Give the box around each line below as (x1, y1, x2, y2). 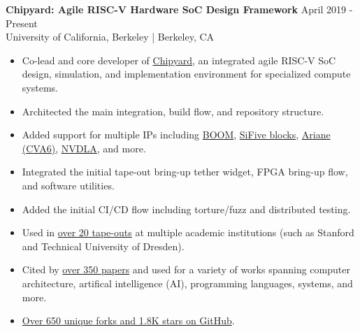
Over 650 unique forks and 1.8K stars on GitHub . (22, 313, 235, 328)
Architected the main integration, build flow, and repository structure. (22, 103, 324, 118)
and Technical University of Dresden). (22, 238, 185, 253)
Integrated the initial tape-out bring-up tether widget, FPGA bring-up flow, (22, 164, 348, 179)
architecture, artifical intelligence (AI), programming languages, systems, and (22, 275, 353, 290)
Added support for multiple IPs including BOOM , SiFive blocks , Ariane (22, 127, 331, 142)
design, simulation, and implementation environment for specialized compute (22, 66, 351, 81)
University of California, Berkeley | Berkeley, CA (6, 29, 215, 44)
